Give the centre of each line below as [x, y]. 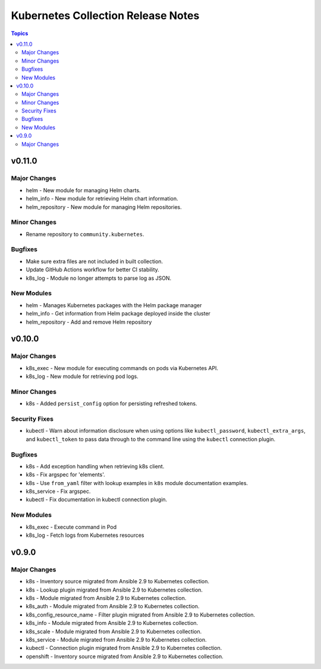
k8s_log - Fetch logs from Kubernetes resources [85, 535]
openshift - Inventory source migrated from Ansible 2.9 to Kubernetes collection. [125, 656]
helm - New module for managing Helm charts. [83, 190]
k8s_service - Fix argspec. [58, 492]
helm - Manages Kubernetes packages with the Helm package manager [114, 305]
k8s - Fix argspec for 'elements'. [65, 475]
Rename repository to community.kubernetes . [85, 234]
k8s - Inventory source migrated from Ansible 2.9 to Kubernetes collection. [117, 582]
